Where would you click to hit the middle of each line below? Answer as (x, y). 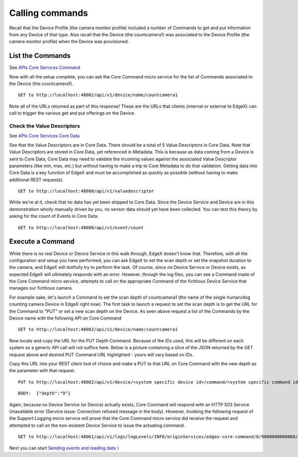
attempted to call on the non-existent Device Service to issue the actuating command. (97, 425)
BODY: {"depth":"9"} (44, 393)
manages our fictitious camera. (41, 288)
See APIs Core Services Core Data (44, 136)
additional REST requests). (37, 180)
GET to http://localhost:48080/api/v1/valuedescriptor (86, 191)
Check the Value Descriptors (45, 126)
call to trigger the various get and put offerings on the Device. (73, 113)
